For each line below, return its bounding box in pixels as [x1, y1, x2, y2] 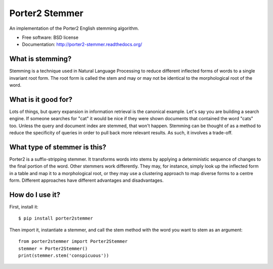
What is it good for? [9, 95, 73, 103]
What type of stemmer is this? [9, 143, 107, 151]
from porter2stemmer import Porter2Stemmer [18, 239, 128, 244]
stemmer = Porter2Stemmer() [18, 245, 88, 251]
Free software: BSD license [22, 34, 78, 40]
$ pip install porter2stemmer [18, 216, 94, 222]
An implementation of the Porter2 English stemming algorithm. [9, 25, 139, 31]
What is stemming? [9, 55, 72, 63]
